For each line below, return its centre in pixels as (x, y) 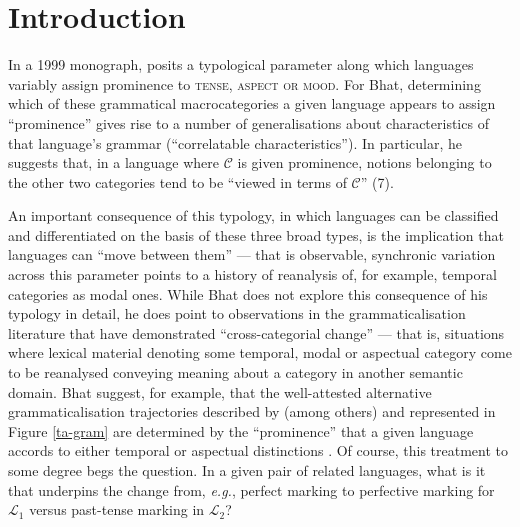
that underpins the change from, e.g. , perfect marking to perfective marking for (251, 489)
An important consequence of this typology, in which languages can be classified (253, 215)
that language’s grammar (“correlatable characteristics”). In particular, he (235, 142)
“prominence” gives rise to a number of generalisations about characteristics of (248, 122)
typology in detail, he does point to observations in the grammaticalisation (237, 313)
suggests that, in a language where (114, 162)
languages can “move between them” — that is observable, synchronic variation (252, 254)
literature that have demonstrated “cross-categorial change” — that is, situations (256, 332)
